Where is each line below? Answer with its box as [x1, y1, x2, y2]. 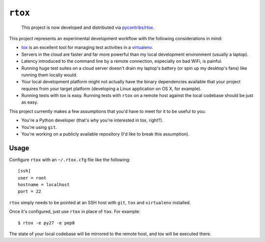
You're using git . [21, 124, 57, 130]
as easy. [21, 99, 39, 105]
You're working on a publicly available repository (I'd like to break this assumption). [21, 131, 190, 137]
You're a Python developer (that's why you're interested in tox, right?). [21, 118, 163, 123]
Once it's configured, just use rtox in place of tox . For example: [9, 209, 140, 215]
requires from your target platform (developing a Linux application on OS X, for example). [21, 86, 202, 92]
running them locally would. [21, 72, 78, 78]
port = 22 [18, 189, 41, 194]
